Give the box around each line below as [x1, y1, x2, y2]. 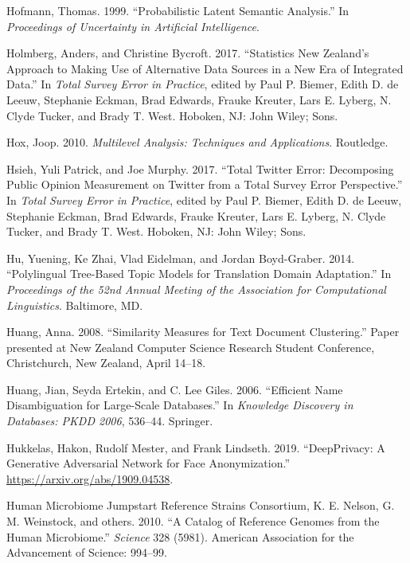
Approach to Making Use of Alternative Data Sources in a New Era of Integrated [6, 60, 404, 76]
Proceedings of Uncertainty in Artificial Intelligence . [6, 18, 260, 34]
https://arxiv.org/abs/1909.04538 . [6, 470, 174, 487]
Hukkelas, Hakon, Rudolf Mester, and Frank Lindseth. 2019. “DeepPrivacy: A [6, 439, 385, 455]
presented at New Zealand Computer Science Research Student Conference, [6, 338, 375, 355]
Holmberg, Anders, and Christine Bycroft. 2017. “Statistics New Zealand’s [6, 45, 369, 61]
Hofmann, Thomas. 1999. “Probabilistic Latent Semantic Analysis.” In [6, 2, 349, 18]
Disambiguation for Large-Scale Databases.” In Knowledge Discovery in [6, 397, 353, 413]
